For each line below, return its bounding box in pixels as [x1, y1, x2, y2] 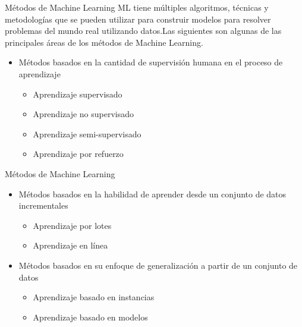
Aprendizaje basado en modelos [33, 310, 148, 323]
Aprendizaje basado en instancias [33, 291, 155, 303]
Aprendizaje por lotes [33, 219, 112, 231]
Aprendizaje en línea [33, 239, 108, 251]
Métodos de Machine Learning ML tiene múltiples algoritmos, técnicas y [5, 1, 269, 13]
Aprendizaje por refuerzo [33, 147, 124, 160]
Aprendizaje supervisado [33, 87, 122, 100]
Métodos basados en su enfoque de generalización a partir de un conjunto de [18, 259, 298, 271]
